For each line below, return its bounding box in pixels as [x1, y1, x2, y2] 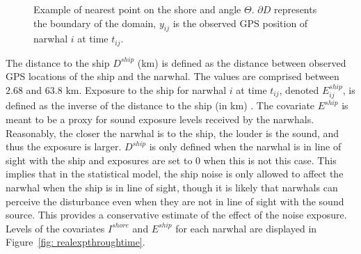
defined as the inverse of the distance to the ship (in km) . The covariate [6, 98, 315, 113]
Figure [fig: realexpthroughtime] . [6, 235, 145, 249]
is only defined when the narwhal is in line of [149, 139, 342, 154]
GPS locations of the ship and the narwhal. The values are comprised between [6, 69, 339, 84]
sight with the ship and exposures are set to [6, 152, 193, 167]
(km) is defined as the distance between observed [137, 55, 346, 70]
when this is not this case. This [203, 152, 337, 167]
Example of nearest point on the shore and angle [33, 2, 241, 16]
